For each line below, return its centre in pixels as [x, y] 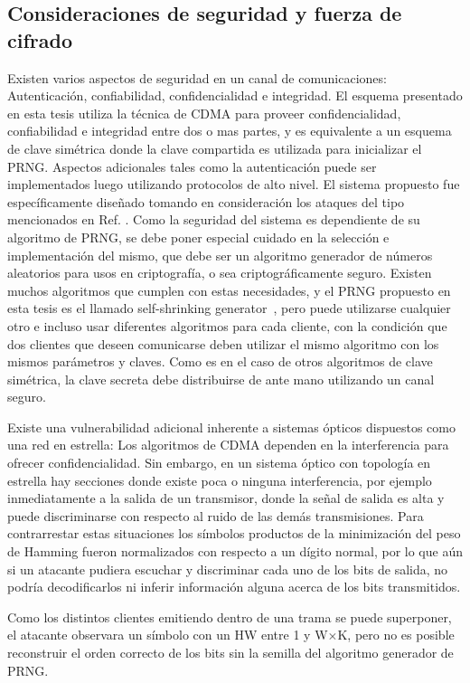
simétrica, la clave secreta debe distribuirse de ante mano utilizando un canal [221, 379]
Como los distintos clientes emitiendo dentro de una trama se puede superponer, [230, 617]
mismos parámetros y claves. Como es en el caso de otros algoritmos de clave [220, 361]
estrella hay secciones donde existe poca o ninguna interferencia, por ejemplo [220, 480]
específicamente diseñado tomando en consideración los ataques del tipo [206, 201]
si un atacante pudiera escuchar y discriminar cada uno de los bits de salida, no [228, 569]
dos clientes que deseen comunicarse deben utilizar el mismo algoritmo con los [223, 343]
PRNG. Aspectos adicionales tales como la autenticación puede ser [192, 166]
